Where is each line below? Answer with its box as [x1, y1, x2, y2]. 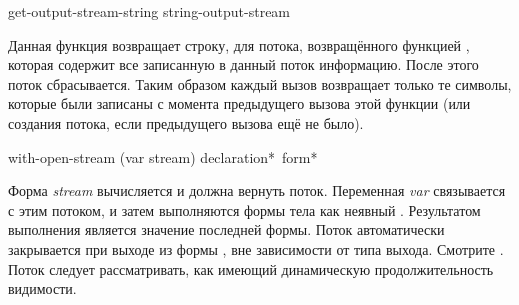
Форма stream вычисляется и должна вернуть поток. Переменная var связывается [8, 180, 506, 201]
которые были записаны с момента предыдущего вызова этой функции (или [8, 93, 471, 114]
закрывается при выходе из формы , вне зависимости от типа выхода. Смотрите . [8, 238, 504, 259]
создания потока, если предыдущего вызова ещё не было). [8, 112, 364, 133]
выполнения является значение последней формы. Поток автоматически [8, 219, 445, 240]
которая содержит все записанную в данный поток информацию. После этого [8, 54, 479, 75]
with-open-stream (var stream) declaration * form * [8, 146, 318, 167]
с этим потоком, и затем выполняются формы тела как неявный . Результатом [8, 199, 481, 220]
